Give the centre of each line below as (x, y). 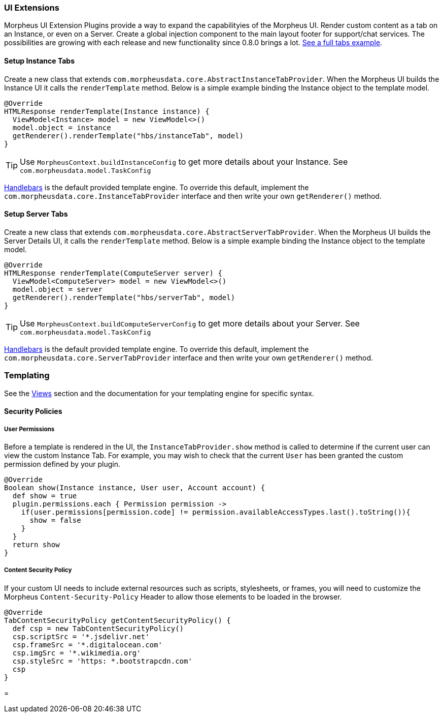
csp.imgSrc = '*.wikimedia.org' (77, 653)
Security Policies (33, 411)
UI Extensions (32, 8)
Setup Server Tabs (36, 214)
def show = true (45, 496)
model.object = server (57, 289)
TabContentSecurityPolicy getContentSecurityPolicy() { (117, 620)
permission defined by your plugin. (62, 464)
